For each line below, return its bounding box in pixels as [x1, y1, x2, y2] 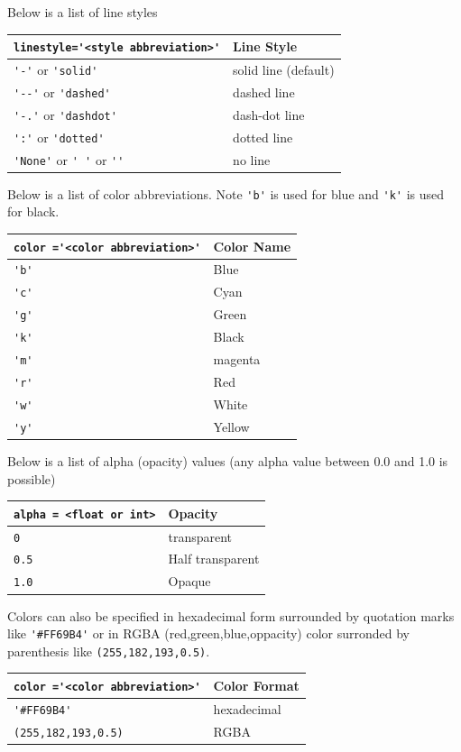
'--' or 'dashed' [14, 82, 111, 101]
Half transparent [168, 549, 260, 568]
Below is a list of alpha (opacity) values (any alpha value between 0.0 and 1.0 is [7, 451, 448, 470]
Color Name [213, 236, 291, 255]
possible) [7, 469, 56, 488]
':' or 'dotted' [14, 127, 105, 146]
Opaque [168, 572, 211, 591]
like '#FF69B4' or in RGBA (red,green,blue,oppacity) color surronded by [7, 624, 410, 643]
